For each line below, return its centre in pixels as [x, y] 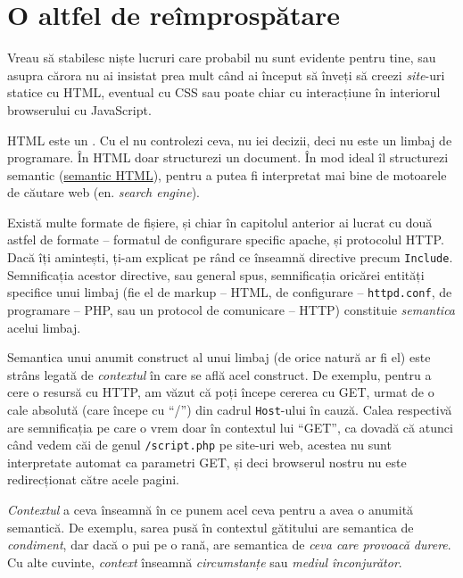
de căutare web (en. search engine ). [103, 192]
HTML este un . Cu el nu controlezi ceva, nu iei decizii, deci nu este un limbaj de [230, 140]
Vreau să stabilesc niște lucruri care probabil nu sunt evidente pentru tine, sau [222, 58]
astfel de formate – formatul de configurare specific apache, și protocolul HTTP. [226, 239]
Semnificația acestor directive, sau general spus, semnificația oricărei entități [216, 274]
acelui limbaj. [44, 327]
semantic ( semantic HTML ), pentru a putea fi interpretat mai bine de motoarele [227, 174]
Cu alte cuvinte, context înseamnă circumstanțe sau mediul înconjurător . [205, 561]
